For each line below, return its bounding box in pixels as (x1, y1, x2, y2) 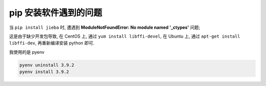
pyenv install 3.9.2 (19, 69, 69, 75)
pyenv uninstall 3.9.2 (19, 62, 74, 68)
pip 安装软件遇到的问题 (9, 7, 102, 18)
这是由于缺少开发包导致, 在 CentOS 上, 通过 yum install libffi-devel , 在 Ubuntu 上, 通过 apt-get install (9, 33, 240, 39)
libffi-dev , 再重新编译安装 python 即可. (9, 40, 95, 46)
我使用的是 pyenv (9, 49, 44, 55)
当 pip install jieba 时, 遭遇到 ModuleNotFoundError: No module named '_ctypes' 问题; (9, 24, 200, 30)
